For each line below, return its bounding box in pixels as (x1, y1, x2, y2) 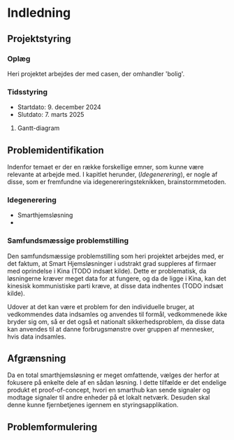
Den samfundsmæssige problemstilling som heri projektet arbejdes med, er (7, 252, 224, 260)
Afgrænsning (7, 352, 66, 364)
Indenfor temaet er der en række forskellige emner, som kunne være (7, 162, 204, 171)
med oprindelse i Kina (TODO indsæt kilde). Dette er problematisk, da (7, 267, 207, 275)
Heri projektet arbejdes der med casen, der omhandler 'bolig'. (7, 69, 185, 78)
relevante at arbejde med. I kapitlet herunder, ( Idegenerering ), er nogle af (7, 170, 218, 178)
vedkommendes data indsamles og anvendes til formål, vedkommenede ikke (7, 310, 228, 318)
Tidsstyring (7, 87, 47, 97)
